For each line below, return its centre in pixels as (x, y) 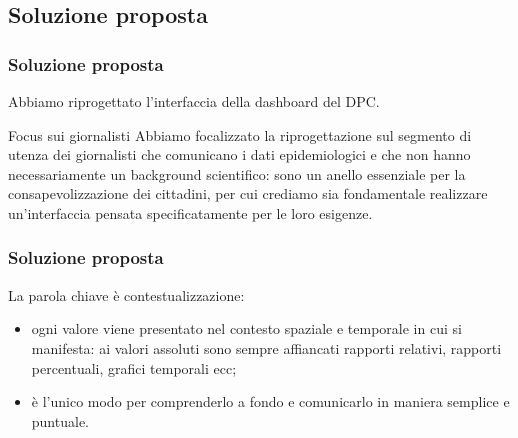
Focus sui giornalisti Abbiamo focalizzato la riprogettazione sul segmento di (240, 134)
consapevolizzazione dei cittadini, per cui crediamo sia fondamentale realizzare (248, 193)
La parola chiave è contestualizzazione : (126, 294)
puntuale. (60, 420)
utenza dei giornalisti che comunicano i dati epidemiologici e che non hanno (239, 154)
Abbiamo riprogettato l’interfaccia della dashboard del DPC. (194, 101)
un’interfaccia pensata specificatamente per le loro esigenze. (190, 212)
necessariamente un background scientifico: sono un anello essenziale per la (237, 173)
